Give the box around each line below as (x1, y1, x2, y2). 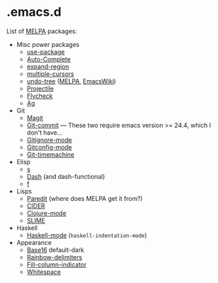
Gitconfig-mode (26, 143, 72, 151)
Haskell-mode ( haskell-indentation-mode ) (26, 231, 148, 239)
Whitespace (26, 267, 61, 276)
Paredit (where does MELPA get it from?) (26, 194, 143, 202)
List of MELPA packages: (6, 27, 77, 35)
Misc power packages (16, 40, 80, 48)
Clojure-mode (26, 208, 67, 217)
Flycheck (26, 91, 53, 100)
